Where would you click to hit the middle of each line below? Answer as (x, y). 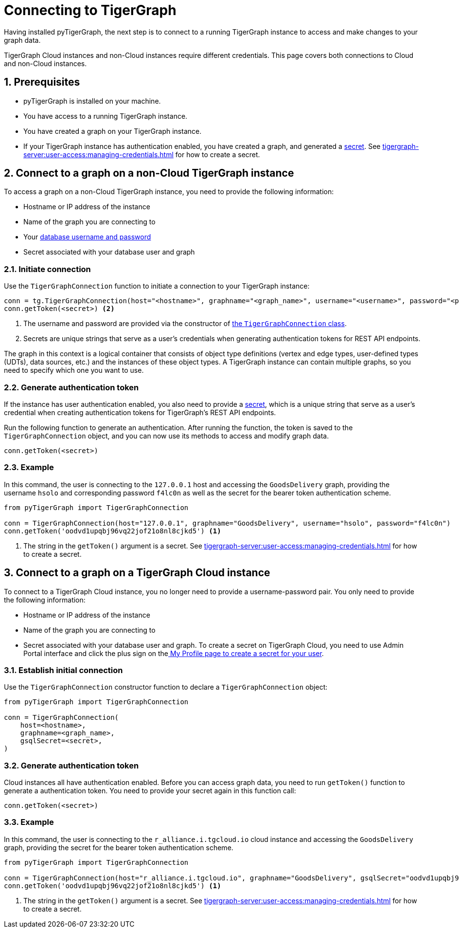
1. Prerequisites (42, 82)
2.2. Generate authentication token (71, 387)
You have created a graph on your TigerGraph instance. (113, 131)
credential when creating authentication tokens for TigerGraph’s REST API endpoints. (140, 412)
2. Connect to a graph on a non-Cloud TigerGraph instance (149, 173)
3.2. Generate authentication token (71, 765)
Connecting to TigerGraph (90, 10)
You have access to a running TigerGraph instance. (106, 116)
